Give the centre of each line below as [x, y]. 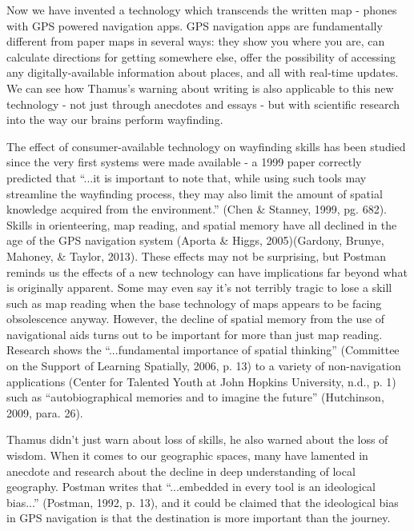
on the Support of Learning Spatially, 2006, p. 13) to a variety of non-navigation [204, 366]
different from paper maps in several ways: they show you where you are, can [196, 41]
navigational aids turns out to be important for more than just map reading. [195, 334]
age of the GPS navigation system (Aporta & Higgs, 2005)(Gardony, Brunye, [195, 240]
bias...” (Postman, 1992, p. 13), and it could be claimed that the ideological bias [203, 502]
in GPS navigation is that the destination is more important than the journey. [199, 518]
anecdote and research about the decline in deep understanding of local [181, 471]
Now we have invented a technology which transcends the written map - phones [202, 10]
